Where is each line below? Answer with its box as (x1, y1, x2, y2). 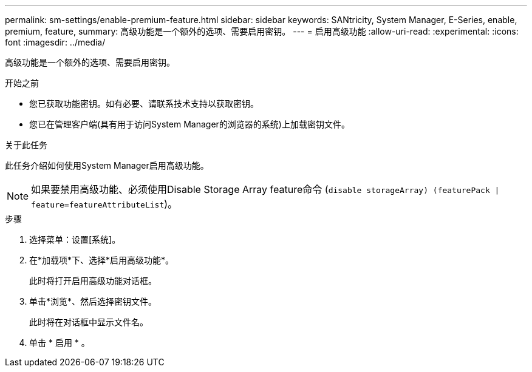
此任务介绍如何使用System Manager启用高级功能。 (5, 160, 209, 171)
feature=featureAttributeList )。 (31, 198, 178, 210)
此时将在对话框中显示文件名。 (29, 317, 148, 327)
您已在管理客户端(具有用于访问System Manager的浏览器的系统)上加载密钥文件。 (29, 119, 350, 129)
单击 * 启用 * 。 (29, 337, 90, 348)
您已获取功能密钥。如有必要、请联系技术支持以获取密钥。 (29, 98, 259, 109)
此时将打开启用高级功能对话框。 (29, 276, 157, 286)
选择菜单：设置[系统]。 (29, 234, 121, 245)
